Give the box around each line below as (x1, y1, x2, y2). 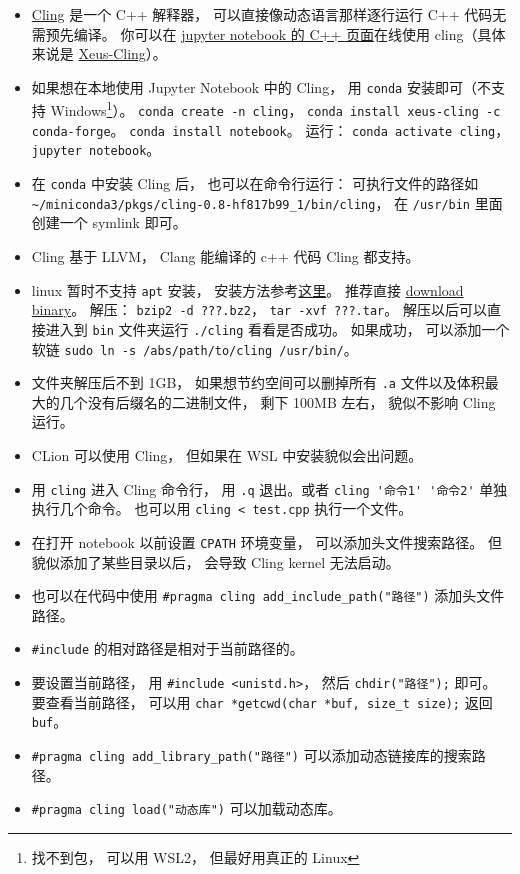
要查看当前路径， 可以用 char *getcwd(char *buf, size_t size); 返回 (31, 691, 493, 712)
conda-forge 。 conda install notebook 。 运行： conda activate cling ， (31, 119, 510, 140)
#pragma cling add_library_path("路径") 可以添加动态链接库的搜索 (31, 745, 472, 766)
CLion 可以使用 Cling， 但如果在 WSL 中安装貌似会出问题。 (31, 445, 423, 466)
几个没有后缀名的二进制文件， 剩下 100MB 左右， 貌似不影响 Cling (59, 391, 496, 412)
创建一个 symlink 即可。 (31, 212, 187, 233)
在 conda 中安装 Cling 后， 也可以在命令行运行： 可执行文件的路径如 (31, 173, 479, 194)
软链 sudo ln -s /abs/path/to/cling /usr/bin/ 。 (31, 338, 358, 359)
